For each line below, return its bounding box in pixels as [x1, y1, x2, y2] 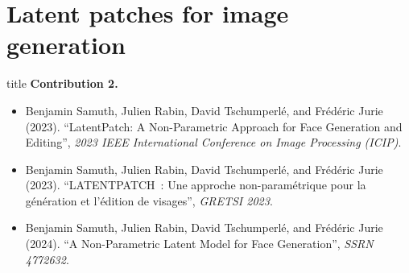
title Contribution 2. [6, 75, 118, 92]
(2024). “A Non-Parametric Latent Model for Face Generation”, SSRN [25, 235, 374, 252]
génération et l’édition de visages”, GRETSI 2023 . [25, 192, 273, 209]
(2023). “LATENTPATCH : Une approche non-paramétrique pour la [25, 176, 366, 193]
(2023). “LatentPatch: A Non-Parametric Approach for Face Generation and [25, 118, 403, 134]
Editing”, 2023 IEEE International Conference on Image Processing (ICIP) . [25, 134, 402, 151]
